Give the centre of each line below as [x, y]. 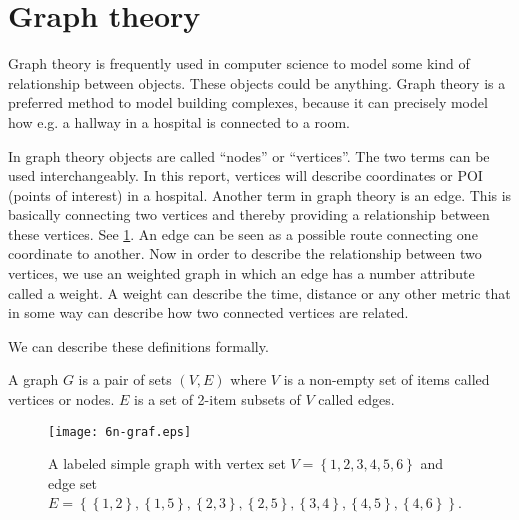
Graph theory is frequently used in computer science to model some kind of [239, 63]
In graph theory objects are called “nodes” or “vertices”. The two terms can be [249, 155]
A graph [33, 379]
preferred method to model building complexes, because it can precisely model [248, 102]
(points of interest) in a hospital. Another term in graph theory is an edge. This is [260, 194]
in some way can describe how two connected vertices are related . [208, 312]
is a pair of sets [125, 379]
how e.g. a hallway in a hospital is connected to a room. [179, 121]
